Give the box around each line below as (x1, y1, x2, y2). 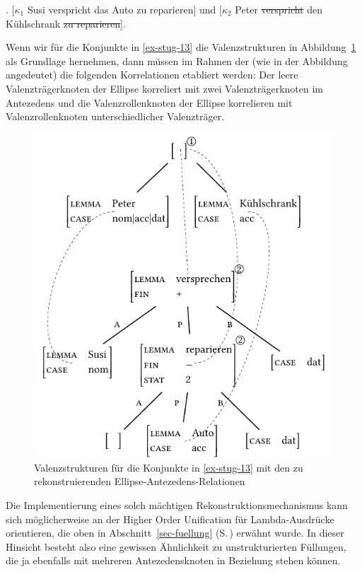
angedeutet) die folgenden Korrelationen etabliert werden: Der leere (6, 67, 298, 82)
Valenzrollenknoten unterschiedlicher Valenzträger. (6, 109, 225, 124)
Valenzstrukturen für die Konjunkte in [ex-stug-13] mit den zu (34, 460, 303, 474)
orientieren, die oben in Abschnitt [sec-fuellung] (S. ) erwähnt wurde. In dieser (6, 525, 344, 540)
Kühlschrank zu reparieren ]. (6, 16, 126, 30)
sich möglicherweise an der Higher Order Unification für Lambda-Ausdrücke (6, 511, 334, 526)
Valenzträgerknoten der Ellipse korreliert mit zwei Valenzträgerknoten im (6, 81, 323, 95)
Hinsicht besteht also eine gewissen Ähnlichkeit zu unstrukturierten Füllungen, (6, 539, 346, 554)
